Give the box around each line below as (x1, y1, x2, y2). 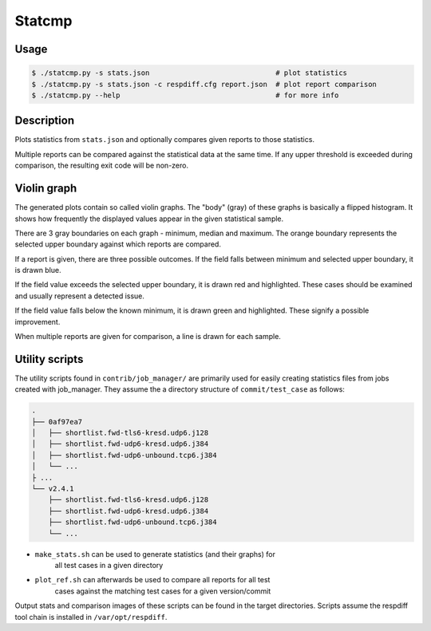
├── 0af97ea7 (31, 417, 83, 426)
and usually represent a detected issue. (14, 291, 145, 301)
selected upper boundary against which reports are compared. (14, 239, 221, 249)
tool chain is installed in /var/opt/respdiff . (14, 612, 168, 621)
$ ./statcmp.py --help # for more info (31, 90, 339, 100)
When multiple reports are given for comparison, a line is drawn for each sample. (14, 332, 281, 341)
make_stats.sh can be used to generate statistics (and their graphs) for (34, 549, 275, 558)
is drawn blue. (14, 266, 61, 275)
